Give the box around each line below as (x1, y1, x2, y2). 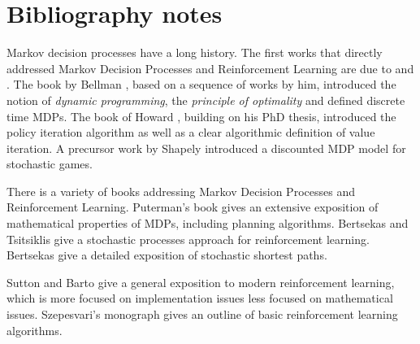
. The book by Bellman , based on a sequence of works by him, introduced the (6, 76, 396, 93)
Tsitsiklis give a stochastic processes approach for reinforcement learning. (6, 230, 370, 247)
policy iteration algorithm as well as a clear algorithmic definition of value (6, 124, 375, 141)
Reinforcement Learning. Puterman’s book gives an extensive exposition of (6, 198, 379, 216)
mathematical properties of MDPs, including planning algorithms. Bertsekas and (6, 215, 409, 232)
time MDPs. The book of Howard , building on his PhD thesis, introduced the (6, 107, 396, 124)
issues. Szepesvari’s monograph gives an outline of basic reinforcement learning (6, 306, 398, 323)
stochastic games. (6, 155, 93, 172)
